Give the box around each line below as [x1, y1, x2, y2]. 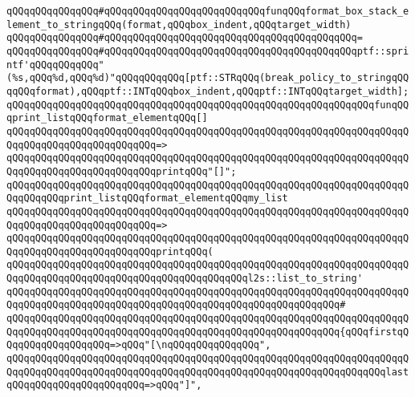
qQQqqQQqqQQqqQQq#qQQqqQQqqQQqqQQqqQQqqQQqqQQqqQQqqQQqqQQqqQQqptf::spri [6, 45, 409, 57]
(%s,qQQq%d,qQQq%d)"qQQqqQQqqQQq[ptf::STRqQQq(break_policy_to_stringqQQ [6, 72, 409, 84]
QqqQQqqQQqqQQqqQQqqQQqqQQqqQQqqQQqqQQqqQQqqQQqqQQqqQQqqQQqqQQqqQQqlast [6, 366, 409, 378]
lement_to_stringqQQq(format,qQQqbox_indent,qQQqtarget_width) [6, 18, 352, 30]
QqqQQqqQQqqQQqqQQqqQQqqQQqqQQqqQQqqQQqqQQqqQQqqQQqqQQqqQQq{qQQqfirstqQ [6, 326, 409, 338]
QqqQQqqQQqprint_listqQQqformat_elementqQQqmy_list [6, 192, 288, 205]
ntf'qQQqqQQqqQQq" [6, 59, 104, 71]
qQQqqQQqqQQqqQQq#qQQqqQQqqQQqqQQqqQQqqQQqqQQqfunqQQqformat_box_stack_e [6, 6, 409, 17]
